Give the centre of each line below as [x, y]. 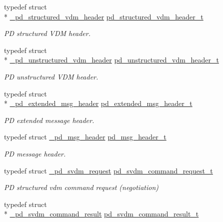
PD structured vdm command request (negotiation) [81, 187]
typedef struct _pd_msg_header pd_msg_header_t [85, 137]
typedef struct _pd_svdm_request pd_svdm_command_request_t [108, 170]
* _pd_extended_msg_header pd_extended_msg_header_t [98, 103]
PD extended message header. [49, 120]
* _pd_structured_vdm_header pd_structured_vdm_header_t [104, 16]
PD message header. [35, 153]
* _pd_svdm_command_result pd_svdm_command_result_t [101, 214]
